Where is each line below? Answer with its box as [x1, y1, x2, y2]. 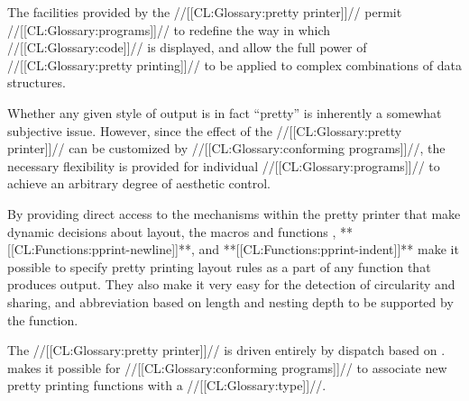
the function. [7, 310, 78, 329]
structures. [7, 73, 66, 92]
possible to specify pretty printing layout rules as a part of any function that [7, 257, 431, 276]
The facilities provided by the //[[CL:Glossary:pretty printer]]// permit [7, 3, 402, 21]
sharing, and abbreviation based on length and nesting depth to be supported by [7, 292, 454, 311]
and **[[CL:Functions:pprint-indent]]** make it [198, 240, 459, 259]
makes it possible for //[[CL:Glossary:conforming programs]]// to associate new [7, 358, 447, 377]
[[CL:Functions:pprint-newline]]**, [7, 240, 195, 259]
